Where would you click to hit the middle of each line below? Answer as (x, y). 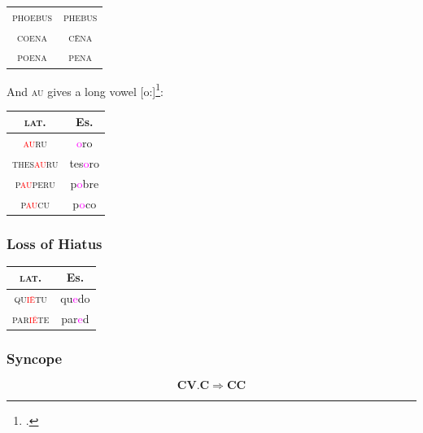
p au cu (35, 203)
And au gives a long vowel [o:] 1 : (85, 90)
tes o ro (85, 162)
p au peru (35, 183)
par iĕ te (31, 319)
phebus (81, 16)
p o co (85, 203)
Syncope (35, 359)
